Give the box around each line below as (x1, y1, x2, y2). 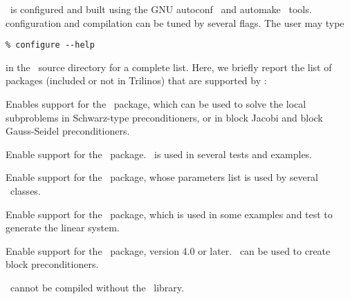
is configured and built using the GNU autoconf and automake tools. (10, 2, 312, 16)
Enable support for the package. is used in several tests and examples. (6, 146, 313, 161)
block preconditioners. (6, 257, 99, 271)
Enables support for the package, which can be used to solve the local (6, 97, 306, 111)
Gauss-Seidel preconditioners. (6, 124, 130, 138)
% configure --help (6, 40, 95, 50)
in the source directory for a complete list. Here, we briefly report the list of (6, 59, 332, 74)
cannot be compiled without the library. (10, 280, 184, 294)
